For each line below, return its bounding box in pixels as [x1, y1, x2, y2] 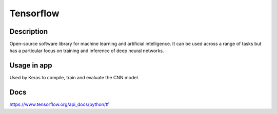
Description [9, 27, 48, 36]
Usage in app [9, 61, 52, 70]
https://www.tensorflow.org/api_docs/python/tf [9, 101, 109, 107]
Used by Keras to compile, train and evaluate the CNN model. [9, 75, 140, 81]
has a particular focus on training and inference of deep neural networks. [9, 48, 164, 54]
